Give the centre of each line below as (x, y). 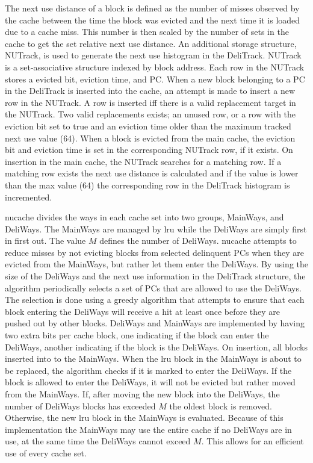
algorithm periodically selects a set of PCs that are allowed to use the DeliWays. (153, 287)
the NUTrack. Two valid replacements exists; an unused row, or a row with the (150, 114)
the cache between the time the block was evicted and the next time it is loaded (153, 20)
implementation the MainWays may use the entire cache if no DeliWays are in (148, 429)
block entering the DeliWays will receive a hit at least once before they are (143, 311)
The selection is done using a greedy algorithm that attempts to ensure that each (155, 300)
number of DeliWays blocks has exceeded (80, 406)
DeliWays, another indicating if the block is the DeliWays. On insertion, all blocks (156, 346)
